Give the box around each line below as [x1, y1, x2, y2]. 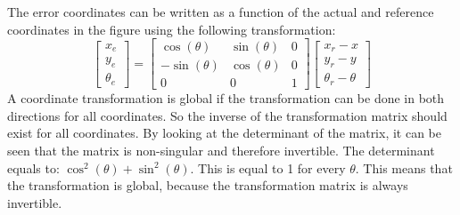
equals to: [7, 158, 60, 177]
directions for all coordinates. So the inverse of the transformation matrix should [7, 106, 448, 124]
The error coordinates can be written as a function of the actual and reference [7, 3, 434, 20]
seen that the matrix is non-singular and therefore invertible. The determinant [7, 141, 435, 160]
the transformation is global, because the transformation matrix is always [7, 176, 408, 195]
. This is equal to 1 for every [190, 158, 346, 177]
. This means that [355, 158, 453, 177]
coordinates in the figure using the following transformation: [7, 20, 336, 38]
